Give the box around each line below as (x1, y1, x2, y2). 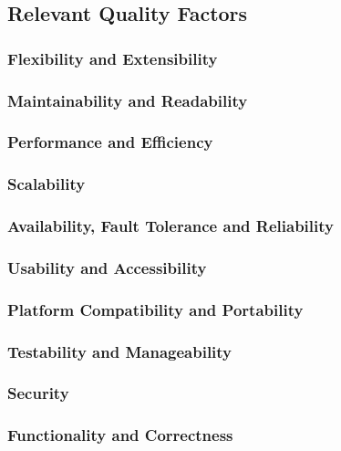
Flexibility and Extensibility (7, 47, 218, 69)
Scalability (7, 173, 86, 195)
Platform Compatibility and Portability (7, 298, 304, 320)
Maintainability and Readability (7, 89, 248, 111)
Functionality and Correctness (7, 424, 233, 446)
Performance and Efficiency (7, 131, 213, 153)
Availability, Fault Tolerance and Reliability (7, 215, 334, 237)
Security (7, 382, 69, 404)
